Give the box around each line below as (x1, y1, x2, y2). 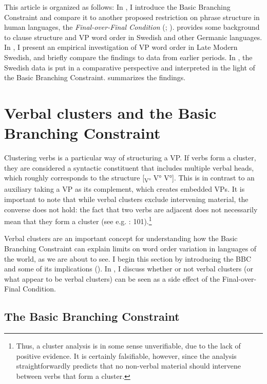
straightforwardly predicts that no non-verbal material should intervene (16, 360, 241, 371)
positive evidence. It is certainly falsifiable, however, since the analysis (16, 350, 237, 361)
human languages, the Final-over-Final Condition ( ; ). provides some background (4, 22, 260, 32)
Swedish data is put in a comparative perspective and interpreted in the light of (4, 62, 255, 72)
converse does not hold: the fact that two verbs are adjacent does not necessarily (4, 204, 258, 214)
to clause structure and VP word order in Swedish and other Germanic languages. (4, 31, 262, 42)
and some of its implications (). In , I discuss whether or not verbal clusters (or (4, 263, 253, 274)
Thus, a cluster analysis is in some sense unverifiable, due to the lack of (16, 340, 241, 351)
